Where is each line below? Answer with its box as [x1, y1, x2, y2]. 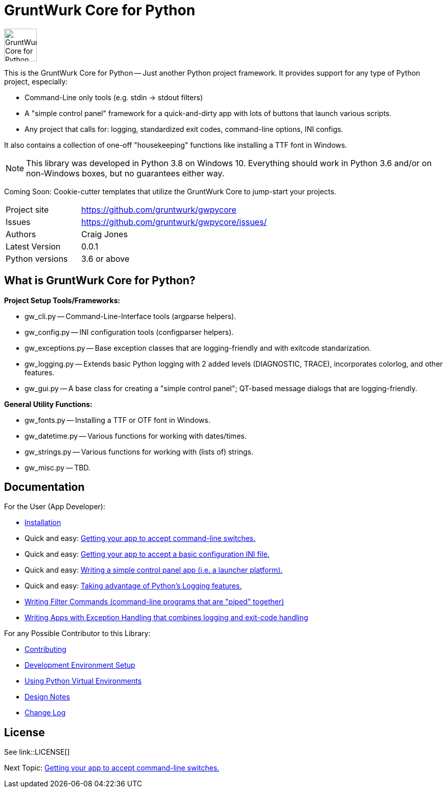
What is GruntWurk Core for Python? [4, 274, 196, 287]
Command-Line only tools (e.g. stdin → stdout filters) [25, 93, 203, 102]
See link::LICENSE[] [4, 748, 70, 757]
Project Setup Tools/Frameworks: [4, 296, 121, 305]
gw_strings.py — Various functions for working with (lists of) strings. [25, 447, 253, 456]
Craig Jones [81, 229, 128, 239]
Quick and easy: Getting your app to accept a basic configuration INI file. [25, 550, 270, 559]
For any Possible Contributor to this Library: [4, 629, 151, 638]
